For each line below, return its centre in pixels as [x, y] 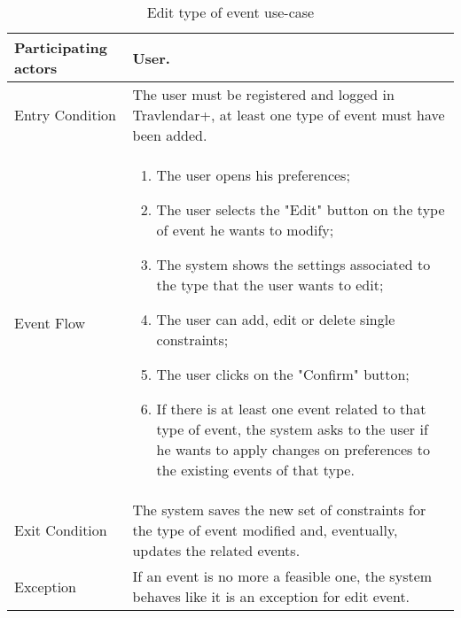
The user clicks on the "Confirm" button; [283, 374]
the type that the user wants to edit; [270, 285]
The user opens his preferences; [253, 175]
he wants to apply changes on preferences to [293, 449]
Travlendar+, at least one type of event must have [289, 115]
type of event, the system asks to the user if [292, 429]
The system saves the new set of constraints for [279, 510]
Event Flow [50, 322]
